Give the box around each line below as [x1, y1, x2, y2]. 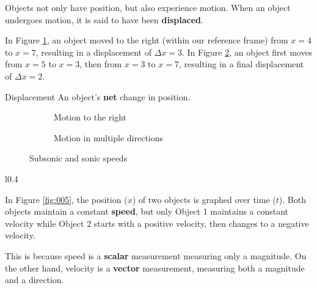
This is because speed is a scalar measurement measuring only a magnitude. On [5, 249, 307, 262]
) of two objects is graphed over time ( [132, 193, 276, 205]
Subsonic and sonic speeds [29, 152, 128, 164]
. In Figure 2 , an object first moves [181, 45, 313, 58]
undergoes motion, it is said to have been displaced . [5, 13, 203, 26]
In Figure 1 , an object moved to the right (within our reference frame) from [5, 34, 288, 46]
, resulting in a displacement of [35, 45, 151, 58]
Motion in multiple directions [54, 131, 164, 144]
